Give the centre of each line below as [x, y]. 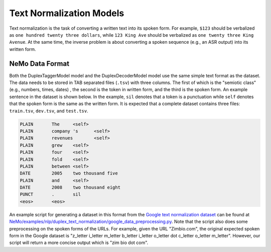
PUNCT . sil [50, 194]
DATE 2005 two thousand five [69, 173]
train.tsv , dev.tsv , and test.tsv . [49, 111]
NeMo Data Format [39, 64]
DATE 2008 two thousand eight [70, 188]
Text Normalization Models [67, 13]
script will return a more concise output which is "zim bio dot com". [79, 243]
